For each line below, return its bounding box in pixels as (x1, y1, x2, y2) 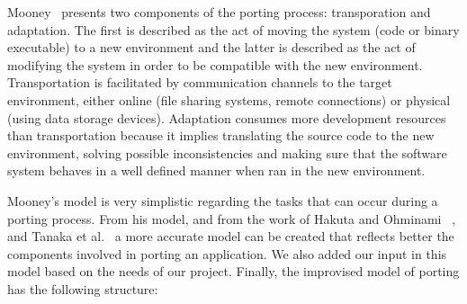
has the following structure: (7, 279, 158, 298)
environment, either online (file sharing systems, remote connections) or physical (7, 90, 451, 109)
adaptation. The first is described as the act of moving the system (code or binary (7, 20, 460, 39)
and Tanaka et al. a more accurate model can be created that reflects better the (7, 227, 454, 246)
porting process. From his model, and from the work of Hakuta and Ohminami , (7, 209, 456, 228)
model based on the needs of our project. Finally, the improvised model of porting (7, 262, 460, 281)
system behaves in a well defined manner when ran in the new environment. (7, 161, 426, 180)
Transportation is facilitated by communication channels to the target (7, 73, 392, 92)
